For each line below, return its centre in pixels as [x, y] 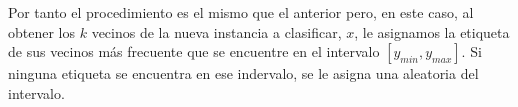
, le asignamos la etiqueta [432, 31]
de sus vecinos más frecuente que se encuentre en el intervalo [194, 51]
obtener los [42, 31]
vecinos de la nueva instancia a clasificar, [216, 31]
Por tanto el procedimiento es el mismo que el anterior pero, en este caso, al [241, 12]
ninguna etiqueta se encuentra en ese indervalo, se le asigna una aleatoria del [243, 73]
